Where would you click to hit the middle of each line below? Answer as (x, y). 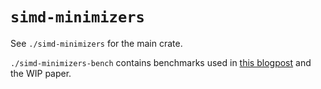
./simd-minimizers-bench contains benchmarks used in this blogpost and (161, 62)
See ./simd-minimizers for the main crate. (96, 43)
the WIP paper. (41, 73)
